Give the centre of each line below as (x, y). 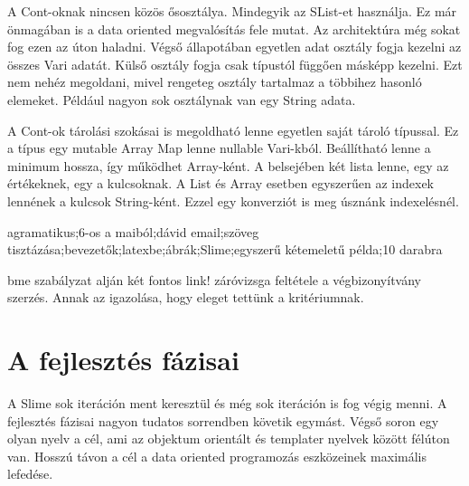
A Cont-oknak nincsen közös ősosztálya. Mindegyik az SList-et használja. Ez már (232, 11)
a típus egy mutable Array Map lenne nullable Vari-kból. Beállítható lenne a (219, 148)
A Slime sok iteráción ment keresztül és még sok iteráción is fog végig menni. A (227, 403)
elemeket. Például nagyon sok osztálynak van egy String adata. (182, 99)
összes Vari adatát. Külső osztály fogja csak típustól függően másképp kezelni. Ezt (235, 64)
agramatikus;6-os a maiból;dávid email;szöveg (133, 231)
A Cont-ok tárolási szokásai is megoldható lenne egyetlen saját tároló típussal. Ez (233, 130)
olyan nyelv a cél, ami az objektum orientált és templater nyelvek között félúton (229, 438)
